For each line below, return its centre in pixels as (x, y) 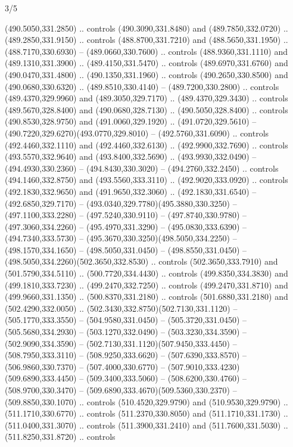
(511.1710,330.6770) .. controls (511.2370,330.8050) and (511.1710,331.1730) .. (146, 413)
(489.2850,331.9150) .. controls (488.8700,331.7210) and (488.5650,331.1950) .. (146, 40)
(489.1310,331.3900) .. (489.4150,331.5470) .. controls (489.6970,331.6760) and (146, 63)
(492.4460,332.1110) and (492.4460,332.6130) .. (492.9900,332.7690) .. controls (146, 145)
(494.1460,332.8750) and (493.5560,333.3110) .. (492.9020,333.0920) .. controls (146, 180)
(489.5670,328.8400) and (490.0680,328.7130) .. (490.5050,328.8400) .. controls (146, 109)
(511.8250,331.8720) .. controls (60, 437)
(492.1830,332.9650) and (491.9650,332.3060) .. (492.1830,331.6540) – (131, 191)
